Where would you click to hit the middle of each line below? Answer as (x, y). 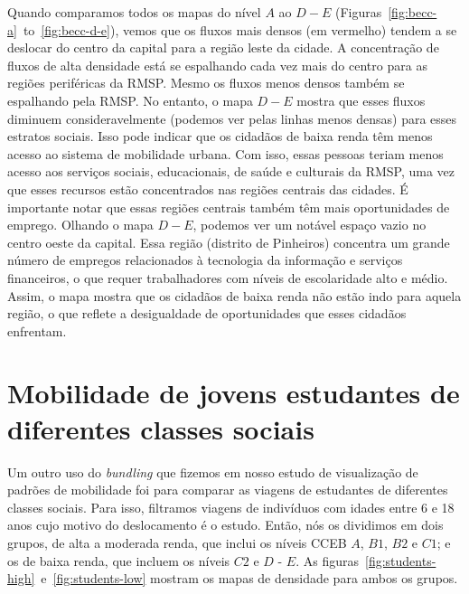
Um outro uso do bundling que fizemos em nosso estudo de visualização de (213, 471)
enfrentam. (37, 330)
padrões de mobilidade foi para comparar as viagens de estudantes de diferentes (228, 490)
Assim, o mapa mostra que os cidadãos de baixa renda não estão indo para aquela (234, 295)
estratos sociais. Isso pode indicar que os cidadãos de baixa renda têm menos (220, 136)
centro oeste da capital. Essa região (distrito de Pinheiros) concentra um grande (229, 242)
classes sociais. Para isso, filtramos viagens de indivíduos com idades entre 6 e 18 (231, 507)
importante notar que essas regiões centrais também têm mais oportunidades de (229, 207)
